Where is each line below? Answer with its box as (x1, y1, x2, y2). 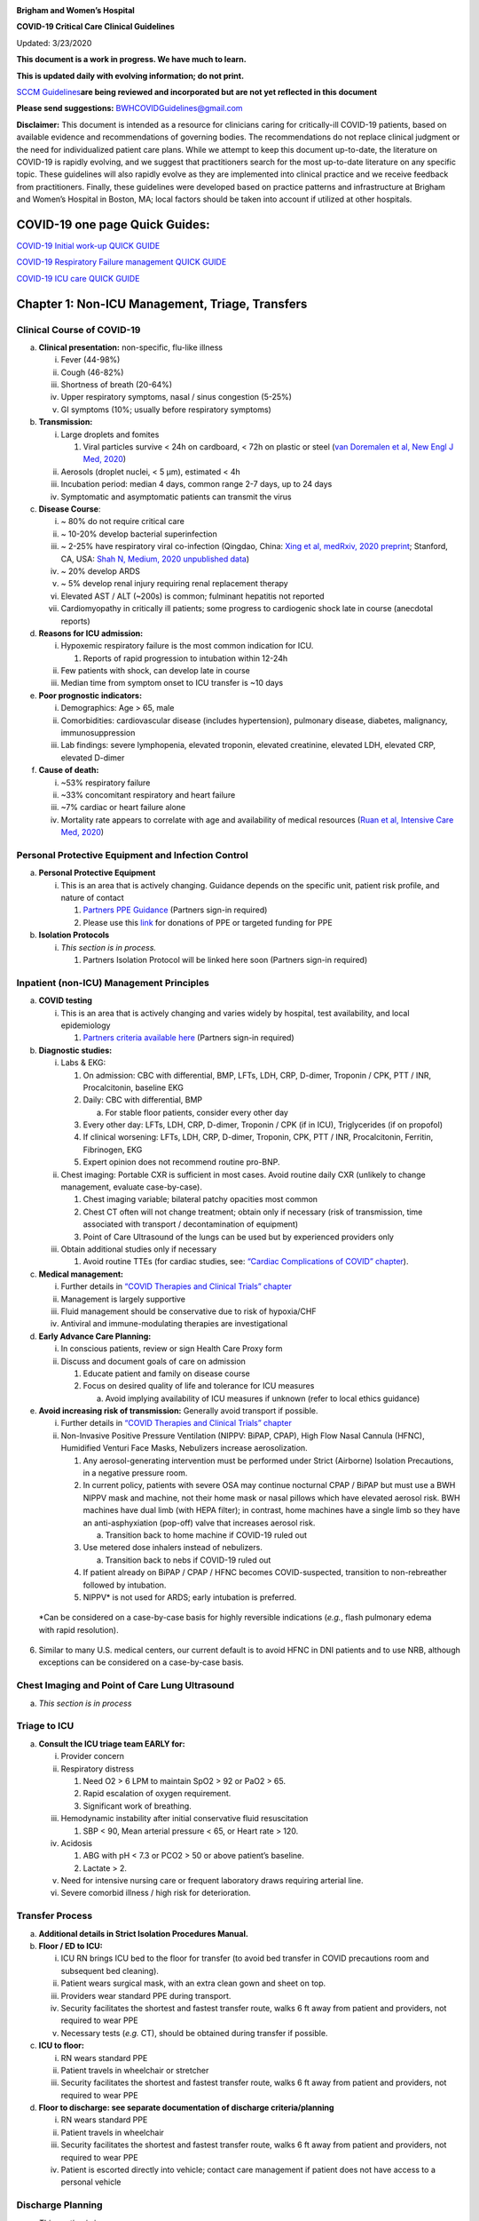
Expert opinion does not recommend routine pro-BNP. (82, 1157, 280, 1167)
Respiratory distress (60, 1763, 135, 1774)
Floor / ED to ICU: (38, 1940, 103, 1951)
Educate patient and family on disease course (82, 1368, 250, 1379)
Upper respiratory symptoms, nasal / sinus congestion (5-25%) (60, 392, 293, 402)
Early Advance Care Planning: (38, 1331, 152, 1341)
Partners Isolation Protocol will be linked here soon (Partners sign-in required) (82, 955, 368, 966)
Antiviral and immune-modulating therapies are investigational (60, 1318, 288, 1329)
